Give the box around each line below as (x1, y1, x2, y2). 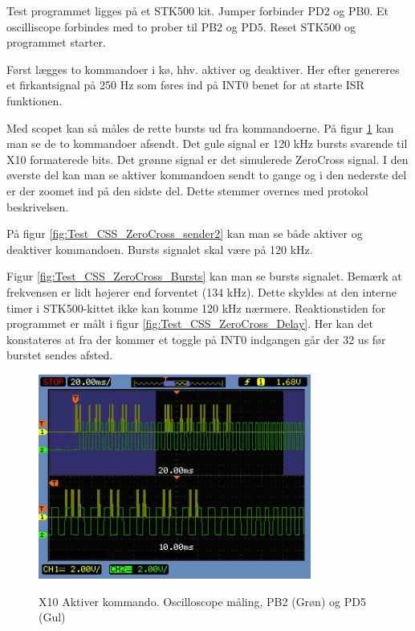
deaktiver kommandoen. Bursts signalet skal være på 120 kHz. (6, 240, 313, 257)
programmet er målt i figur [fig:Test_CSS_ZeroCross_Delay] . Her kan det (6, 315, 373, 332)
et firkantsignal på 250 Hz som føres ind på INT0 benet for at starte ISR (6, 76, 364, 93)
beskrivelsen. (6, 198, 69, 215)
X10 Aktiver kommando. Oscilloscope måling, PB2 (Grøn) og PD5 (39, 592, 366, 609)
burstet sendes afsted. (6, 346, 113, 363)
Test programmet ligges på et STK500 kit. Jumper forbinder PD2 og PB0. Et (6, 2, 389, 18)
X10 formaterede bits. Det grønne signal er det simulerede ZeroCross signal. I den (6, 150, 409, 167)
